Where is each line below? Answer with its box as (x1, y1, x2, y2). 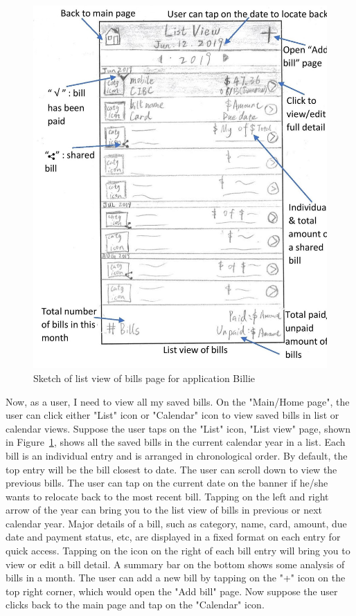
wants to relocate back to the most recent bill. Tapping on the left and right (6, 489, 329, 503)
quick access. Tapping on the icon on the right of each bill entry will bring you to (6, 543, 350, 558)
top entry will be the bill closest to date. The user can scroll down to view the (6, 462, 337, 476)
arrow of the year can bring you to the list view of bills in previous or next (6, 502, 323, 517)
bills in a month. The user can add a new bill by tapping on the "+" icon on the (6, 570, 346, 585)
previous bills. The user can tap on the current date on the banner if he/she (6, 475, 328, 490)
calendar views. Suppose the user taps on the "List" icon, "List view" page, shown (6, 421, 350, 435)
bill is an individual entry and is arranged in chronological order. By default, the (6, 448, 348, 462)
